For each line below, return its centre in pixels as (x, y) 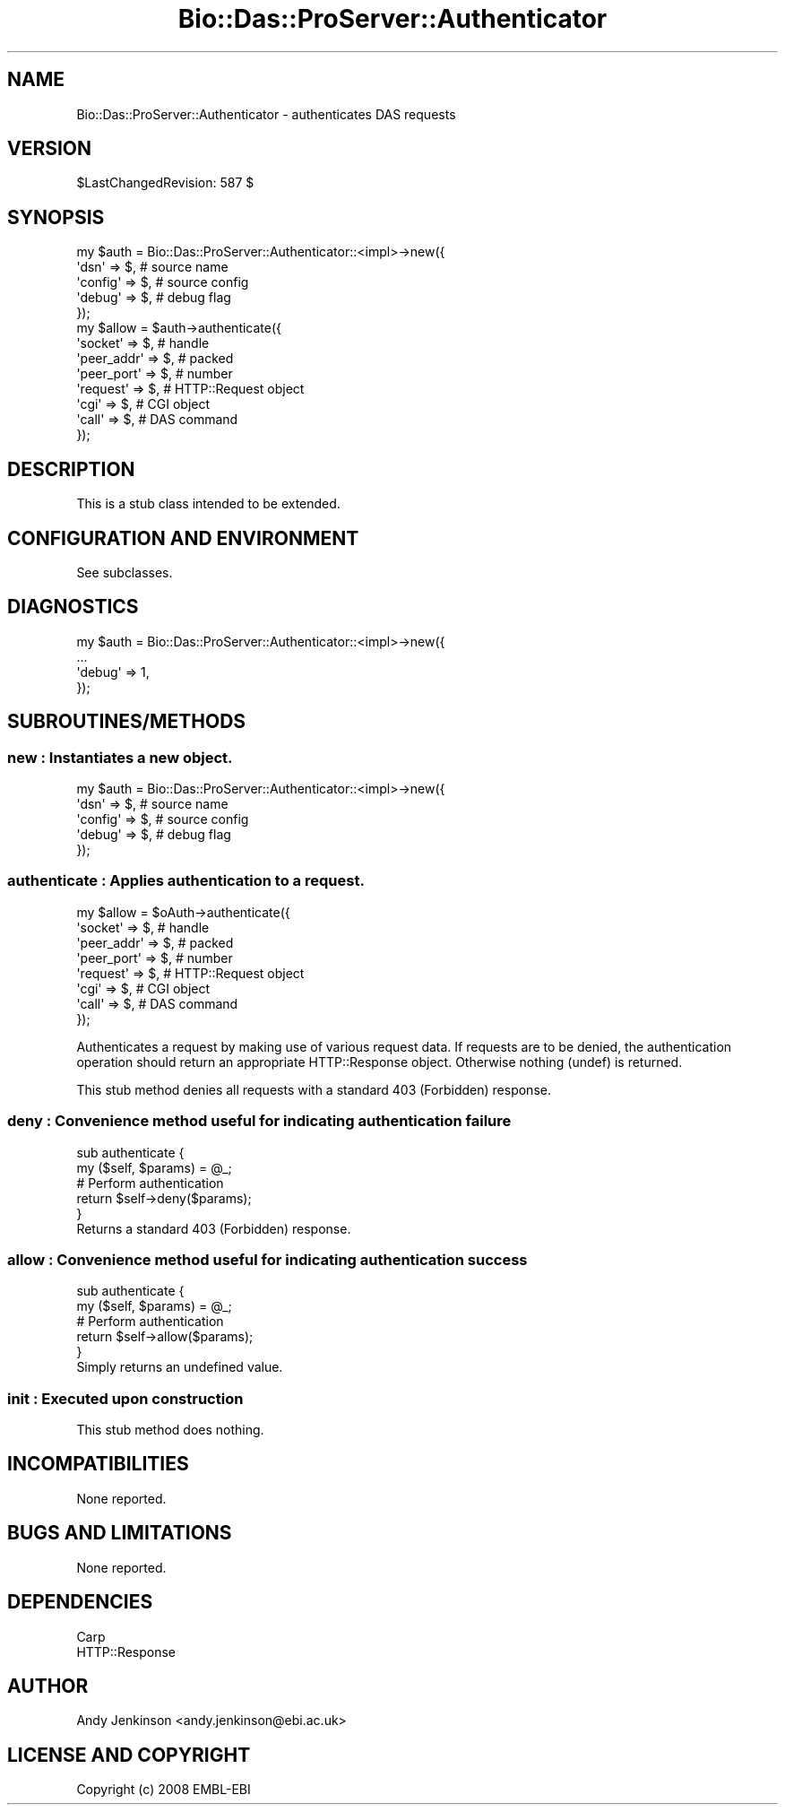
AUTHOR (48, 1686)
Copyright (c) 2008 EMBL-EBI (164, 1790)
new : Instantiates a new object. (120, 757)
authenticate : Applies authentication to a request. (186, 881)
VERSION (50, 149)
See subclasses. (125, 572)
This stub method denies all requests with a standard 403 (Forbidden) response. (314, 1089)
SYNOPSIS (56, 217)
